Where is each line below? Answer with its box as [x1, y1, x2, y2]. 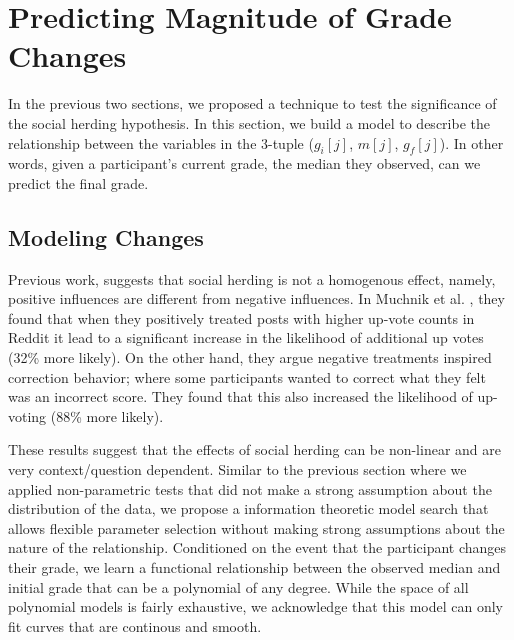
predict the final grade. [8, 172, 149, 193]
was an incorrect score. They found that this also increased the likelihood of [8, 386, 473, 407]
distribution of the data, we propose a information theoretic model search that [8, 498, 489, 519]
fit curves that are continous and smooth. [8, 615, 262, 636]
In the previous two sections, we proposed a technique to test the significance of [8, 93, 497, 114]
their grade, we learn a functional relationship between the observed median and [8, 557, 501, 577]
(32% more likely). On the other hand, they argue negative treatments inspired [8, 347, 492, 368]
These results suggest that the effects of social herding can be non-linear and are [8, 439, 501, 460]
